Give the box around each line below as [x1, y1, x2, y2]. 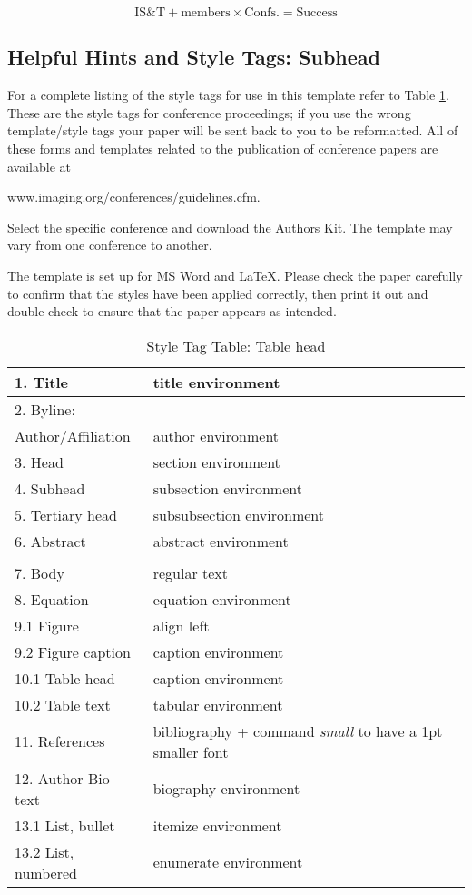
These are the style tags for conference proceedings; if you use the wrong [7, 103, 411, 122]
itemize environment [152, 814, 282, 836]
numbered [15, 861, 77, 883]
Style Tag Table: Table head [146, 334, 326, 356]
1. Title [15, 371, 69, 393]
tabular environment [152, 693, 283, 715]
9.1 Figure [15, 614, 79, 636]
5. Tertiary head [15, 503, 117, 525]
